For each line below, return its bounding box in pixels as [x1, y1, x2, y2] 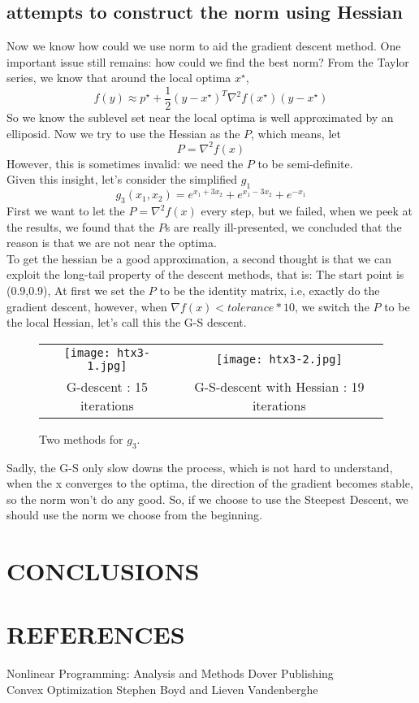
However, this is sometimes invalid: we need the [6, 154, 244, 171]
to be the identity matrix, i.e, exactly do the [159, 281, 380, 298]
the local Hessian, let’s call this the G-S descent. [6, 314, 247, 331]
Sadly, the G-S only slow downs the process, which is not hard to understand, [6, 458, 393, 475]
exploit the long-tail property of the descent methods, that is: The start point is [6, 266, 404, 283]
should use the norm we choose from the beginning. [6, 506, 262, 523]
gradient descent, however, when [6, 297, 167, 315]
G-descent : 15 [66, 376, 148, 396]
